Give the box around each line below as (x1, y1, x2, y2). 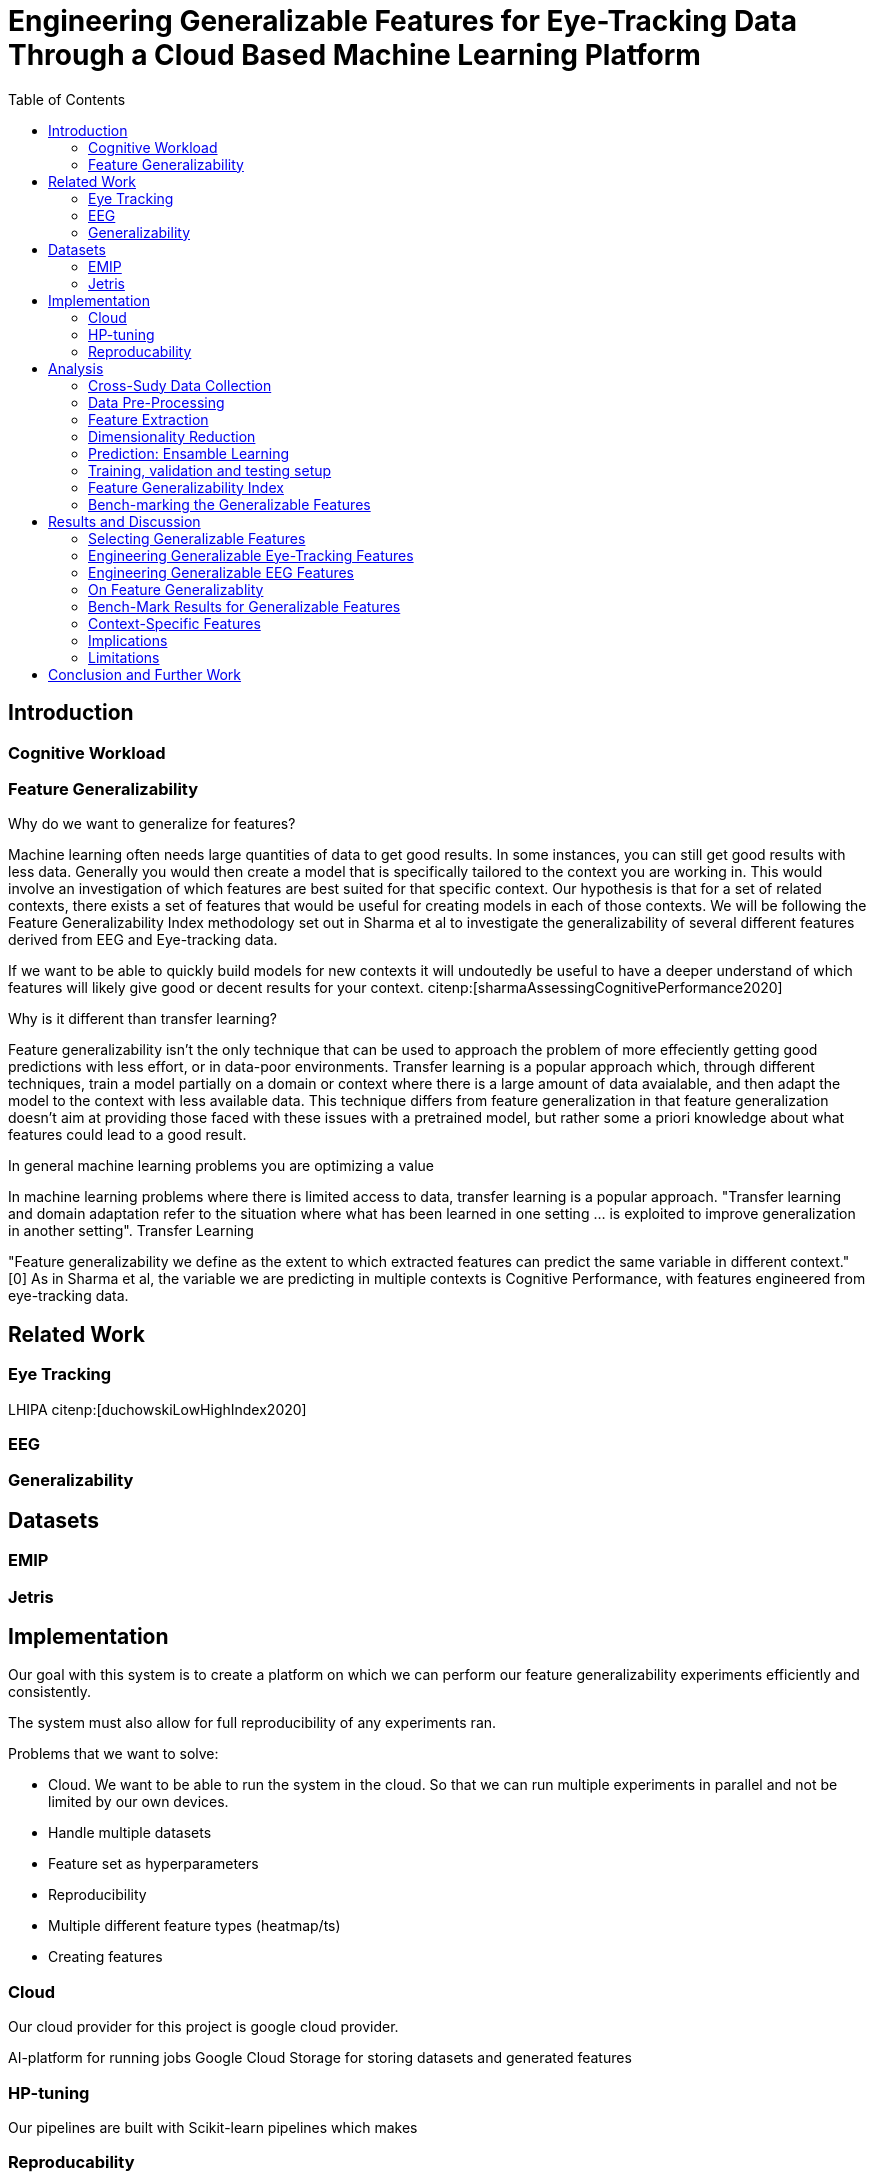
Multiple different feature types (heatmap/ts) (48, 1917, 341, 1935)
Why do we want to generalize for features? (8, 815, 296, 833)
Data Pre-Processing (88, 393, 225, 411)
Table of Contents (8, 90, 126, 108)
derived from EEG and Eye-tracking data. (8, 931, 278, 949)
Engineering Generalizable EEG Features (88, 563, 354, 581)
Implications (88, 631, 168, 649)
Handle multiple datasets (48, 1824, 212, 1842)
